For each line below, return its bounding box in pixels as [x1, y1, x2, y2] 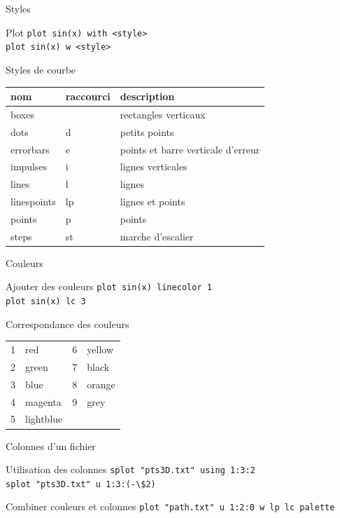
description [120, 89, 175, 103]
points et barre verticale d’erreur [120, 142, 260, 156]
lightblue [25, 411, 63, 426]
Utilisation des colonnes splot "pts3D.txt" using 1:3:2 [6, 462, 255, 477]
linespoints [10, 194, 56, 209]
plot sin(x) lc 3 [6, 297, 86, 307]
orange [87, 376, 115, 391]
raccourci [65, 89, 111, 103]
